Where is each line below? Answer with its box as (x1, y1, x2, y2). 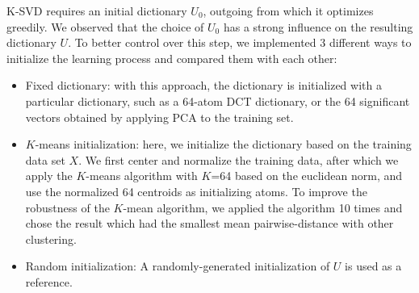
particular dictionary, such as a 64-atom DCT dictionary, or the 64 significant (25, 92, 410, 109)
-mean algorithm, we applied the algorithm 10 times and (123, 199, 403, 216)
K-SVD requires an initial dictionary (6, 2, 187, 19)
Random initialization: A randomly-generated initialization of (25, 257, 330, 274)
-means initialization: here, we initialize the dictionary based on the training (35, 136, 412, 153)
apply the (25, 167, 73, 184)
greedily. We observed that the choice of (6, 18, 204, 35)
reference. (25, 273, 73, 290)
